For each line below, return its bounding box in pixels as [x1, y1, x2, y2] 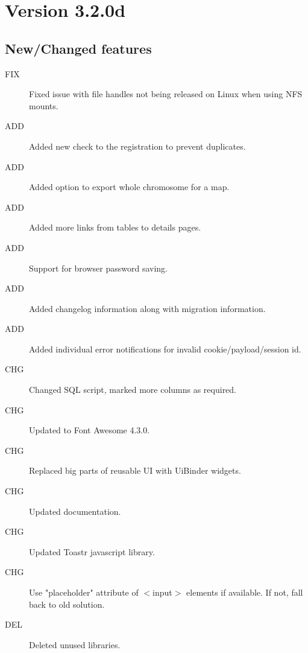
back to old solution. [29, 597, 105, 610]
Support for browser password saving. [29, 261, 168, 274]
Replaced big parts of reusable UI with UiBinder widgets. [29, 464, 241, 477]
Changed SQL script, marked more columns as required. [29, 383, 237, 396]
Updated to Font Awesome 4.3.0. [29, 424, 150, 436]
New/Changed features [5, 39, 152, 57]
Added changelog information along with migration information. [29, 302, 266, 314]
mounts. [29, 99, 58, 112]
